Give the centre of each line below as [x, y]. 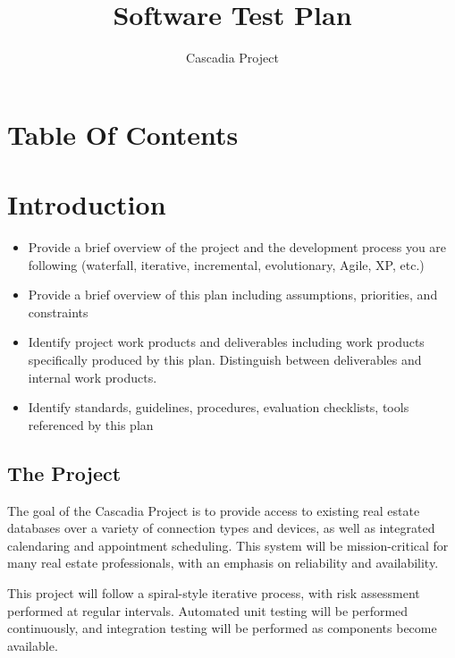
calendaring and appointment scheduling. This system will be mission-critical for [228, 545]
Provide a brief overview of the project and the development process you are [237, 247]
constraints [58, 312]
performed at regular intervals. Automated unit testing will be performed [208, 610]
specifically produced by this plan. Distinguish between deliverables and [225, 359]
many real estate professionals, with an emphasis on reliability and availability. [223, 563]
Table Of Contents [123, 134]
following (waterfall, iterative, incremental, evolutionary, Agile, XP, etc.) [226, 264]
